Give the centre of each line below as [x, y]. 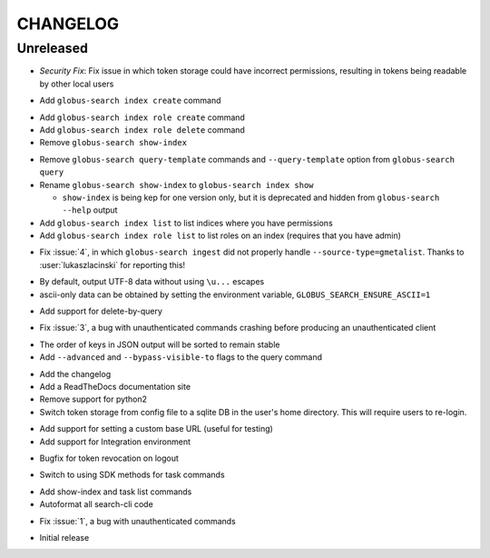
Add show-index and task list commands [116, 492]
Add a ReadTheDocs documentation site [115, 386]
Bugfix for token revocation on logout [109, 458]
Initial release [64, 537]
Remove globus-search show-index [113, 143]
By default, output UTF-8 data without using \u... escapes [152, 282]
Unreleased [52, 48]
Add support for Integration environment [115, 442]
